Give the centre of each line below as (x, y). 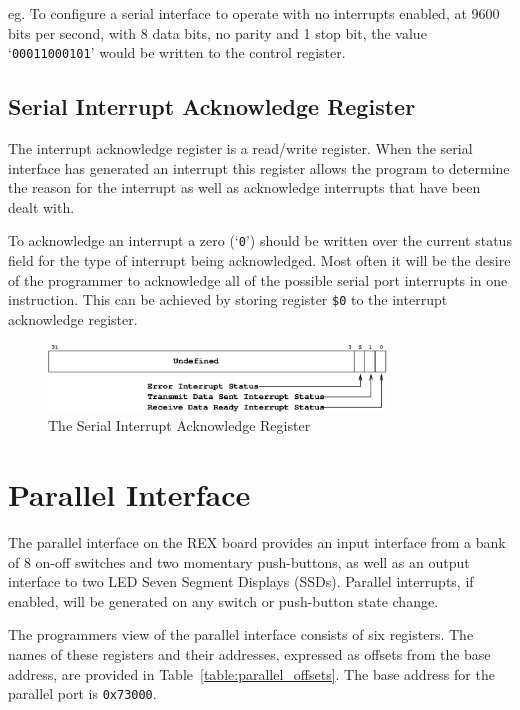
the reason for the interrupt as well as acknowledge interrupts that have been (244, 187)
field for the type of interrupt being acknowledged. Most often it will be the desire (259, 260)
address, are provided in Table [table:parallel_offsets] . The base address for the (251, 673)
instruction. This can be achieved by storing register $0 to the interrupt (228, 299)
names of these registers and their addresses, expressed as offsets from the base (249, 654)
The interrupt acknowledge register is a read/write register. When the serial (240, 148)
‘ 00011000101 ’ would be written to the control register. (177, 52)
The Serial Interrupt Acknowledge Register (179, 425)
